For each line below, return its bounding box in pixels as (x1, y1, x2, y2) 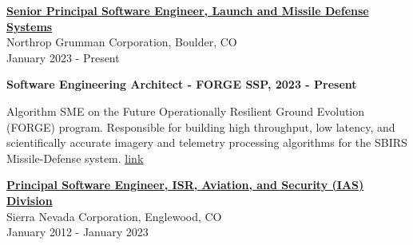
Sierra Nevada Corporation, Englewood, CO (6, 207, 222, 224)
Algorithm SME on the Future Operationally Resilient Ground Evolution (6, 102, 365, 119)
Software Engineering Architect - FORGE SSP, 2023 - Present (6, 76, 357, 93)
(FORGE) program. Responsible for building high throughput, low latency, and (6, 118, 395, 135)
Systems (6, 18, 53, 34)
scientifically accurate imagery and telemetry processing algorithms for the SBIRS (6, 134, 407, 151)
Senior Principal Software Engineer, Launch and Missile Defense (6, 2, 369, 18)
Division (6, 192, 53, 208)
